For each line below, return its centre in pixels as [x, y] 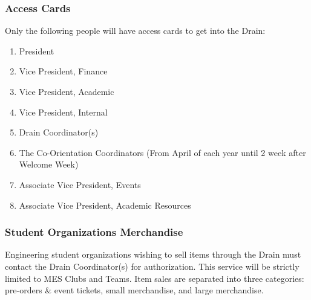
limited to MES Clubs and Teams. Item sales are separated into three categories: [155, 278]
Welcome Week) [49, 164]
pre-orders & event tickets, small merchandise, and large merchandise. [134, 290]
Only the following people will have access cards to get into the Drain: [135, 31]
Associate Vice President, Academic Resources [105, 205]
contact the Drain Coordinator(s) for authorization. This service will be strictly [152, 266]
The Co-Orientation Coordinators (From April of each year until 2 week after [162, 152]
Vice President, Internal [63, 112]
